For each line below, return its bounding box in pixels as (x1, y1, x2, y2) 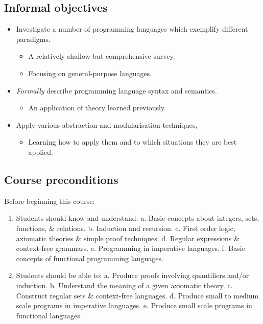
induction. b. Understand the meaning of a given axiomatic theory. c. (16, 280, 233, 290)
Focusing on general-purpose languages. (28, 67, 152, 78)
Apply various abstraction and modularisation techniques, (16, 119, 198, 130)
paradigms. (16, 33, 51, 44)
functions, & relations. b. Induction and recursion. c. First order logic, (16, 222, 235, 233)
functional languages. (16, 310, 82, 320)
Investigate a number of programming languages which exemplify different (16, 24, 248, 34)
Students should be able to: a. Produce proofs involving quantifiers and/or (16, 270, 249, 281)
